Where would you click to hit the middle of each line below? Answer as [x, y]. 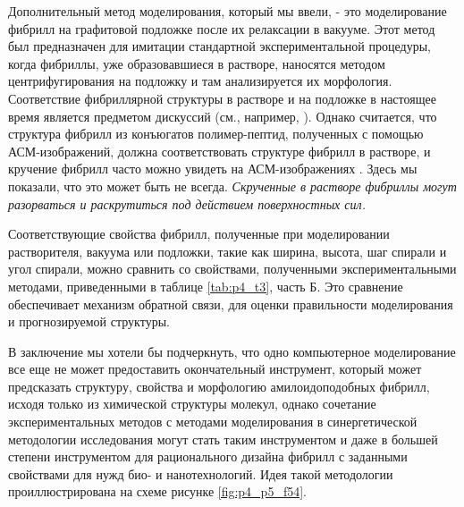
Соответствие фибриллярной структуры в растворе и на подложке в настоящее [222, 98]
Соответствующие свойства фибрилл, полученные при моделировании [199, 234]
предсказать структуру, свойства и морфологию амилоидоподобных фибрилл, [219, 386]
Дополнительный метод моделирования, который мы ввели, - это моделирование [228, 11]
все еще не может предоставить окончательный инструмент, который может [215, 369]
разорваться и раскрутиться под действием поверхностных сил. [187, 203]
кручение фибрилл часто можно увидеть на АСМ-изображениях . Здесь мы [213, 169]
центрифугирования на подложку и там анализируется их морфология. [200, 81]
